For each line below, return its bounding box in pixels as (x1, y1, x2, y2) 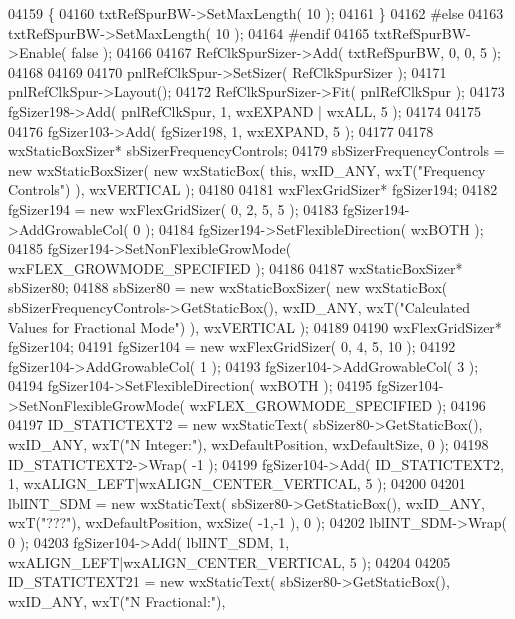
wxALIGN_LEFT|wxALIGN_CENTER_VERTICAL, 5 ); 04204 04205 (8, 551, 451, 572)
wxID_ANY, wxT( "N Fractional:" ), (8, 590, 226, 611)
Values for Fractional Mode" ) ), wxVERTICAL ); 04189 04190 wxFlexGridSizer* (8, 316, 502, 337)
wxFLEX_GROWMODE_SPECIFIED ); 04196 (189, 394, 486, 415)
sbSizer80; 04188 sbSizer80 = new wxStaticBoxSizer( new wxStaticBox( (8, 277, 448, 298)
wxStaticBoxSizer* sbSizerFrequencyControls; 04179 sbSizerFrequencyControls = (8, 140, 505, 161)
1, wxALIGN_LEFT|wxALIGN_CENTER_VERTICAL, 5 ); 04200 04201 (8, 473, 466, 494)
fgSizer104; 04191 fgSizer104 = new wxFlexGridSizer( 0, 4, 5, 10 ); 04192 (8, 336, 456, 357)
